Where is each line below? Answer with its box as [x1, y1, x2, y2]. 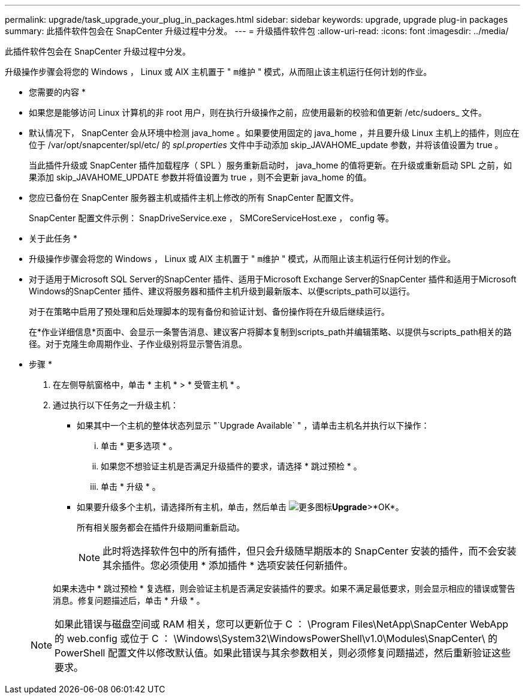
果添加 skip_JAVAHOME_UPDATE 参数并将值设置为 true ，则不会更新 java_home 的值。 [29, 172, 372, 182]
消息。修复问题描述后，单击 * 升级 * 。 [53, 595, 205, 605]
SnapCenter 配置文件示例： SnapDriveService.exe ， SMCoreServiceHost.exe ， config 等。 [29, 213, 394, 223]
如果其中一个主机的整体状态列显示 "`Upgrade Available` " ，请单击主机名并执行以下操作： [77, 420, 430, 430]
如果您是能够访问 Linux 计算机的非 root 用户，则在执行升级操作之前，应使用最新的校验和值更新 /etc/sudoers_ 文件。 [29, 107, 487, 117]
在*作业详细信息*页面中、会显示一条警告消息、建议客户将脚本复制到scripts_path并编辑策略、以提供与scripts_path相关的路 [29, 327, 512, 337]
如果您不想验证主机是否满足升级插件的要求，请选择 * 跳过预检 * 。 [101, 461, 362, 471]
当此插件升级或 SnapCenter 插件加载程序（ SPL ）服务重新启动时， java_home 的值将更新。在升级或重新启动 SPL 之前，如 [29, 160, 512, 170]
